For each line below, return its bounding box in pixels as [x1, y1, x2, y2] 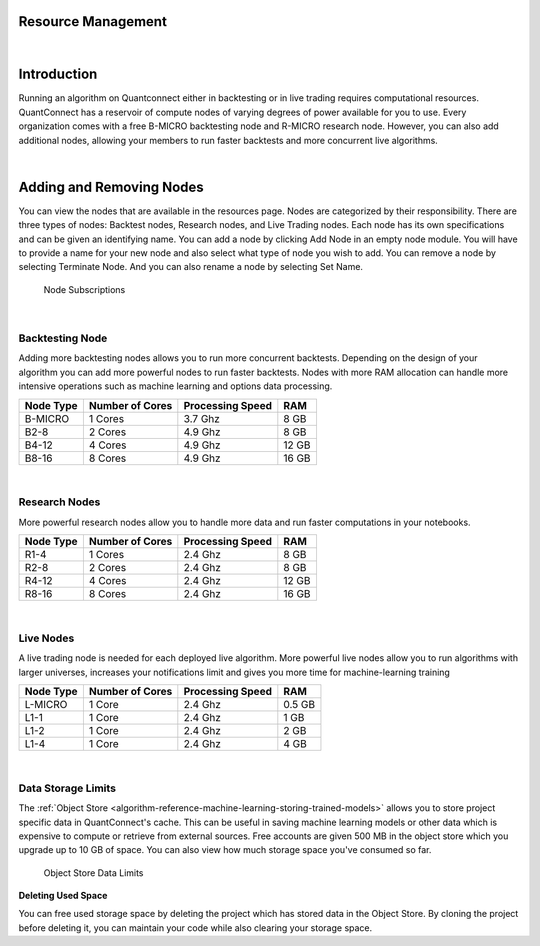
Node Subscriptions [43, 283, 126, 295]
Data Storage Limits [18, 781, 117, 795]
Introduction [18, 66, 98, 83]
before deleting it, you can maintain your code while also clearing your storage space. [18, 921, 373, 934]
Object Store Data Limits [43, 866, 144, 879]
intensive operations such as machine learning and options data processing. [18, 380, 333, 392]
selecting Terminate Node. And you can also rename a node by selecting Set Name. [18, 261, 364, 273]
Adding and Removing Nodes [18, 178, 204, 195]
